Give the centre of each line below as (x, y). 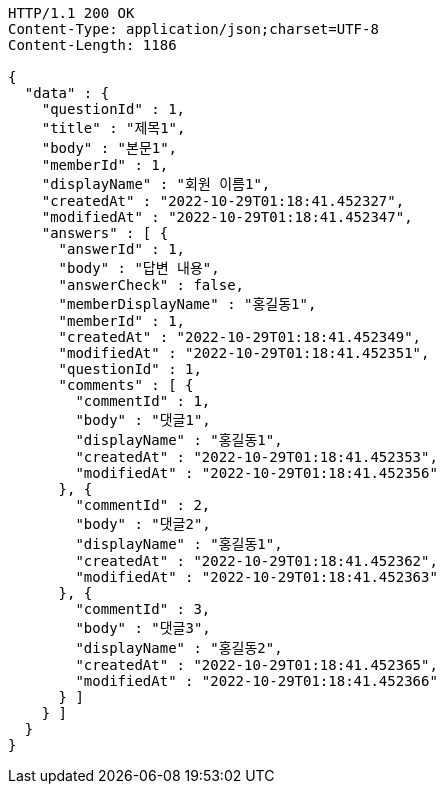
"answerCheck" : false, (151, 285)
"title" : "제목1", (113, 128)
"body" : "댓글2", (143, 524)
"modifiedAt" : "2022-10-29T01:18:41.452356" (256, 473)
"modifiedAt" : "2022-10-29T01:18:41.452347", (227, 217)
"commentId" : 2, (143, 505)
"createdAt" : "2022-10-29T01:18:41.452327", (223, 201)
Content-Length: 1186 (92, 45)
